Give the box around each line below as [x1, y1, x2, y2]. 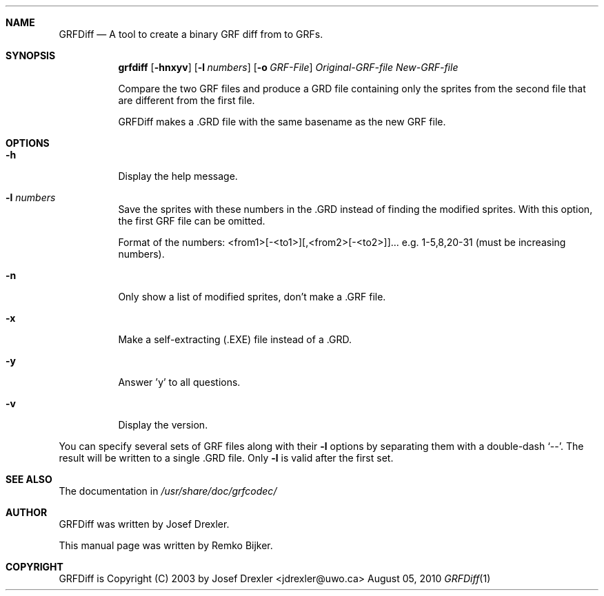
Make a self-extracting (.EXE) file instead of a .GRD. [118, 333, 352, 345]
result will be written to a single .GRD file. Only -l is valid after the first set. [59, 452, 394, 464]
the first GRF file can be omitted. [118, 215, 265, 227]
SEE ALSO [6, 473, 52, 485]
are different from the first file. [118, 94, 255, 106]
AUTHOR [6, 506, 48, 518]
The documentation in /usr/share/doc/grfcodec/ [59, 485, 277, 497]
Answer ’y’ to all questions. [118, 376, 241, 388]
